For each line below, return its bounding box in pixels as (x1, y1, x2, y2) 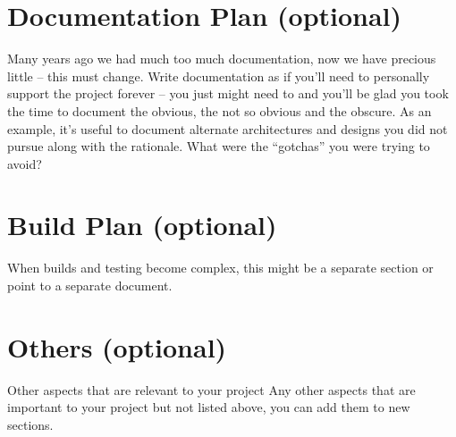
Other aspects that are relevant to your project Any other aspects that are (7, 380, 416, 399)
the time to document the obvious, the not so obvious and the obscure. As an (7, 101, 432, 120)
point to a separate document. (7, 276, 173, 294)
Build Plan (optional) (7, 206, 277, 243)
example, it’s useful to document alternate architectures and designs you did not (7, 119, 448, 138)
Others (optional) (7, 328, 227, 365)
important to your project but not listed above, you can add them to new (7, 398, 410, 416)
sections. (7, 415, 54, 433)
